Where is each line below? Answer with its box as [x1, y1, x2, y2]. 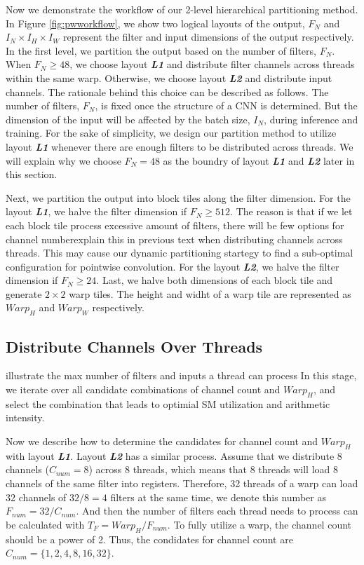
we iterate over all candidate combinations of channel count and [6, 382, 281, 397]
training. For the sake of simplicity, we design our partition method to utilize [6, 125, 337, 140]
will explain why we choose [6, 153, 121, 168]
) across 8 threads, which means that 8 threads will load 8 [88, 462, 339, 477]
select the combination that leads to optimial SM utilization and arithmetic [6, 396, 330, 411]
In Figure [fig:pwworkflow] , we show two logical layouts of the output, [6, 15, 305, 30]
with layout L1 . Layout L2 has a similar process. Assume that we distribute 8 [6, 448, 342, 463]
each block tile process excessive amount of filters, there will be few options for [6, 217, 344, 232]
